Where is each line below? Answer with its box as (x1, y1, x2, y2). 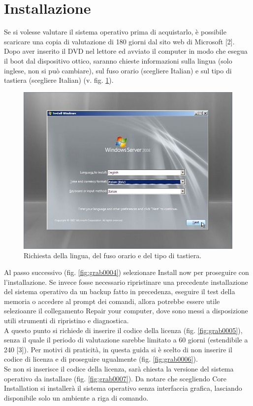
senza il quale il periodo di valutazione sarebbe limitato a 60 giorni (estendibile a (4, 335, 248, 345)
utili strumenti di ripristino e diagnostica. (4, 315, 129, 325)
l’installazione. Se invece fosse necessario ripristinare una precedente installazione (4, 276, 248, 287)
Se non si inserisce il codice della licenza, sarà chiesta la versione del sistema (4, 363, 234, 373)
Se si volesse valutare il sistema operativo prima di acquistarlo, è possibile (4, 27, 226, 37)
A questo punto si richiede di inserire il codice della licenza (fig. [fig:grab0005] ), (4, 325, 243, 335)
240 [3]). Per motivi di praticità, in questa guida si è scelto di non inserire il (4, 344, 232, 354)
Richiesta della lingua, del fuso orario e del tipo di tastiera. (24, 250, 202, 261)
